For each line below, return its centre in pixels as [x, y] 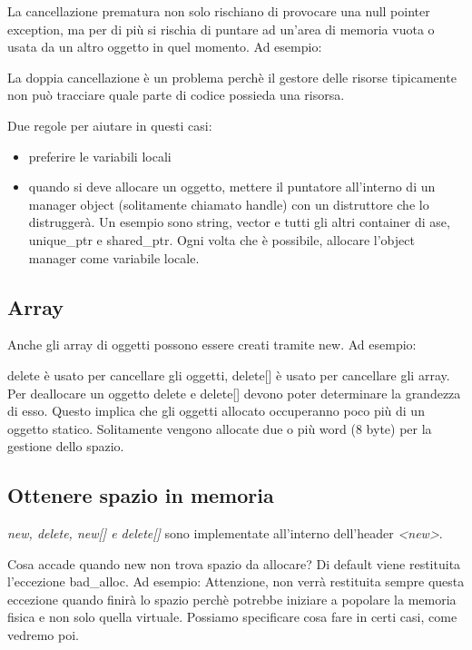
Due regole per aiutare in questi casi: [110, 125]
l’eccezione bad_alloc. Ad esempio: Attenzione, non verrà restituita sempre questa [236, 581]
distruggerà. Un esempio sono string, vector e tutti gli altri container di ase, [239, 222]
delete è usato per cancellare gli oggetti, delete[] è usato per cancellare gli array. [229, 374]
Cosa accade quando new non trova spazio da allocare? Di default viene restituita [234, 563]
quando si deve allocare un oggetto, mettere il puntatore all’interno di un [232, 187]
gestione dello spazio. [66, 446]
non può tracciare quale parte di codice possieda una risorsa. [176, 95]
